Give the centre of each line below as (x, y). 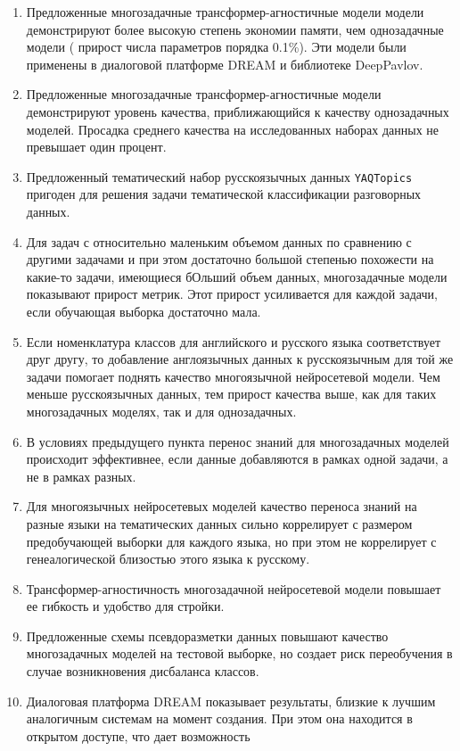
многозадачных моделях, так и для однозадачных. (161, 411)
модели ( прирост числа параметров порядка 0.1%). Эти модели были (216, 47)
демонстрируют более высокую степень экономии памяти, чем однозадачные (235, 29)
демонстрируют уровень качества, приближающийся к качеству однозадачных (238, 111)
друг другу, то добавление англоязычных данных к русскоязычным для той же (240, 359)
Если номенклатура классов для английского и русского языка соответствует (234, 341)
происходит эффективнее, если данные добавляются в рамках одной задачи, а (237, 459)
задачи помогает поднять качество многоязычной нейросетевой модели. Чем (233, 376)
